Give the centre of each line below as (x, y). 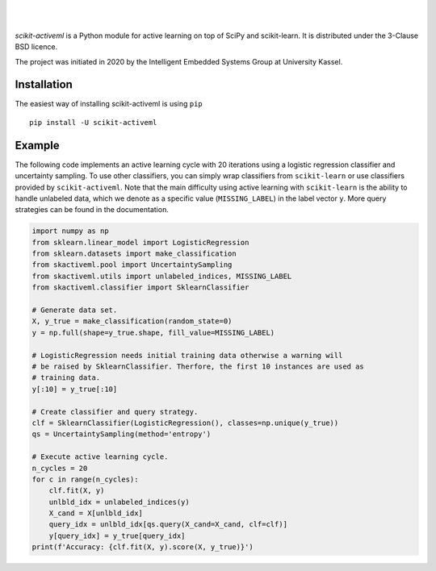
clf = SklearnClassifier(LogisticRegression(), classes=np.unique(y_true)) (185, 423)
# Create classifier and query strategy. (115, 412)
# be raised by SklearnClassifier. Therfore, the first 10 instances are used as (198, 367)
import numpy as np (70, 231)
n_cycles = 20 (60, 468)
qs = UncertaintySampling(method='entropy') (122, 434)
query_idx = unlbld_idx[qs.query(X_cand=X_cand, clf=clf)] (168, 525)
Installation (44, 85)
